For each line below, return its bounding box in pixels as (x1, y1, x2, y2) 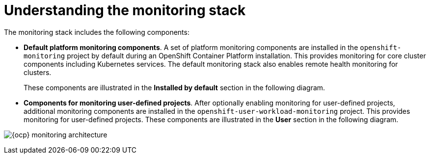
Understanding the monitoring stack (4, 2, 246, 19)
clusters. (24, 68, 52, 77)
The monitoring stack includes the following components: (4, 27, 189, 36)
